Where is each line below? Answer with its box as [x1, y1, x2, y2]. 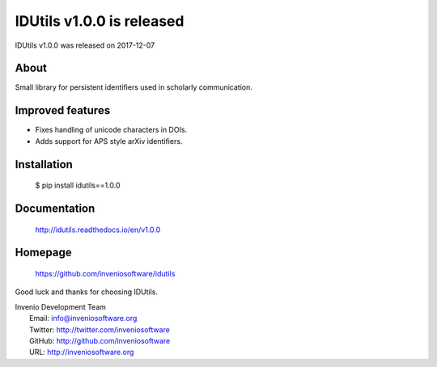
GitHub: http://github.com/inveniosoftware [29, 335, 171, 345]
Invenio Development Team [15, 302, 107, 311]
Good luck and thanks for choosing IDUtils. [15, 287, 158, 297]
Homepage [15, 246, 72, 259]
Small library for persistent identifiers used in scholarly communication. [15, 82, 252, 92]
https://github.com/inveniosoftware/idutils [35, 268, 176, 278]
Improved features [15, 103, 111, 117]
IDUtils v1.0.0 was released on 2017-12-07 [15, 40, 155, 50]
